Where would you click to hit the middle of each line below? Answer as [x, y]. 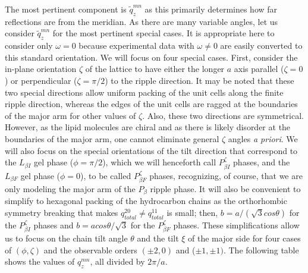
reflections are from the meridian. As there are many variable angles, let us [142, 21]
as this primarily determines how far [211, 9]
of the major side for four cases [244, 238]
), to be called [106, 175]
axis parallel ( [259, 69]
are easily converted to [261, 45]
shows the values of [40, 261]
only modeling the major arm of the [70, 188]
